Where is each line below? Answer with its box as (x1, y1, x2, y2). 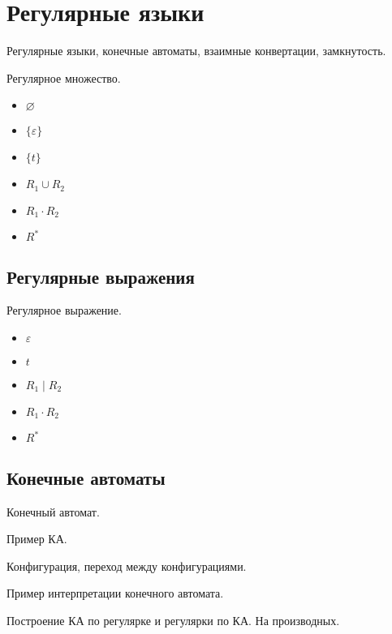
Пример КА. (6, 530, 67, 547)
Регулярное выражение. (6, 302, 122, 319)
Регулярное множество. (6, 69, 121, 86)
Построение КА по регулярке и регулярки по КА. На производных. (6, 612, 340, 629)
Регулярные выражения (6, 263, 195, 289)
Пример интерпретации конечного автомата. (6, 585, 224, 602)
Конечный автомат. (6, 503, 100, 520)
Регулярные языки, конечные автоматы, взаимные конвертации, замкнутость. (6, 42, 386, 59)
